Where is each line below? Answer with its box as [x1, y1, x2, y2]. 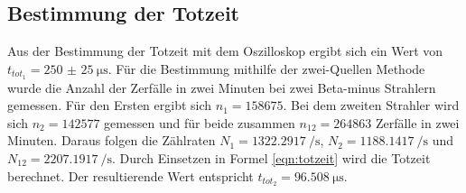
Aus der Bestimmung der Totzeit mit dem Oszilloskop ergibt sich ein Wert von [7, 41, 443, 60]
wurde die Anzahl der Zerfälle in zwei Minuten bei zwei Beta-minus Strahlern [7, 78, 436, 96]
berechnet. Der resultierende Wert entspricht [7, 166, 254, 185]
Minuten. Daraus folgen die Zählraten [7, 131, 216, 150]
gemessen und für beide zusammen [104, 113, 295, 132]
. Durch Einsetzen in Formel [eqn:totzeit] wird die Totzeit [112, 149, 431, 168]
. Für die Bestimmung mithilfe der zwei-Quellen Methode [107, 59, 425, 78]
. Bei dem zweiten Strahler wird [283, 96, 460, 115]
